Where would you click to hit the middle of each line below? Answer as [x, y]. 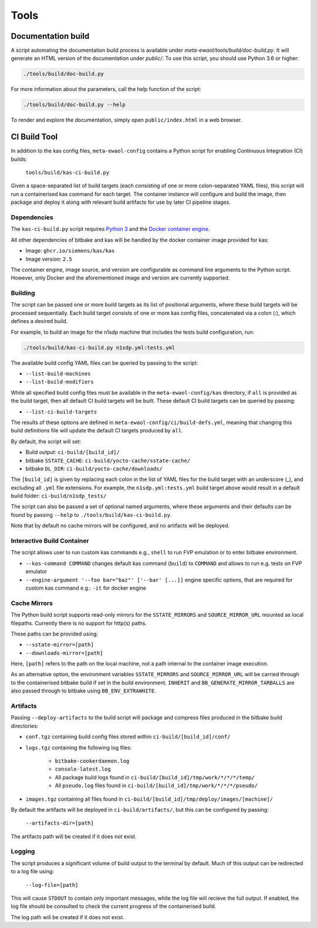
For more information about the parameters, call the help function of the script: [106, 89]
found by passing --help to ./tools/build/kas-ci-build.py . [91, 515]
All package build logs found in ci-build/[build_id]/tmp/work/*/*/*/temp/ [155, 777]
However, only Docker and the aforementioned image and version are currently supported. [120, 278]
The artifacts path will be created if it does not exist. [74, 836]
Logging [23, 852]
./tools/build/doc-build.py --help [74, 105]
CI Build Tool [34, 137]
